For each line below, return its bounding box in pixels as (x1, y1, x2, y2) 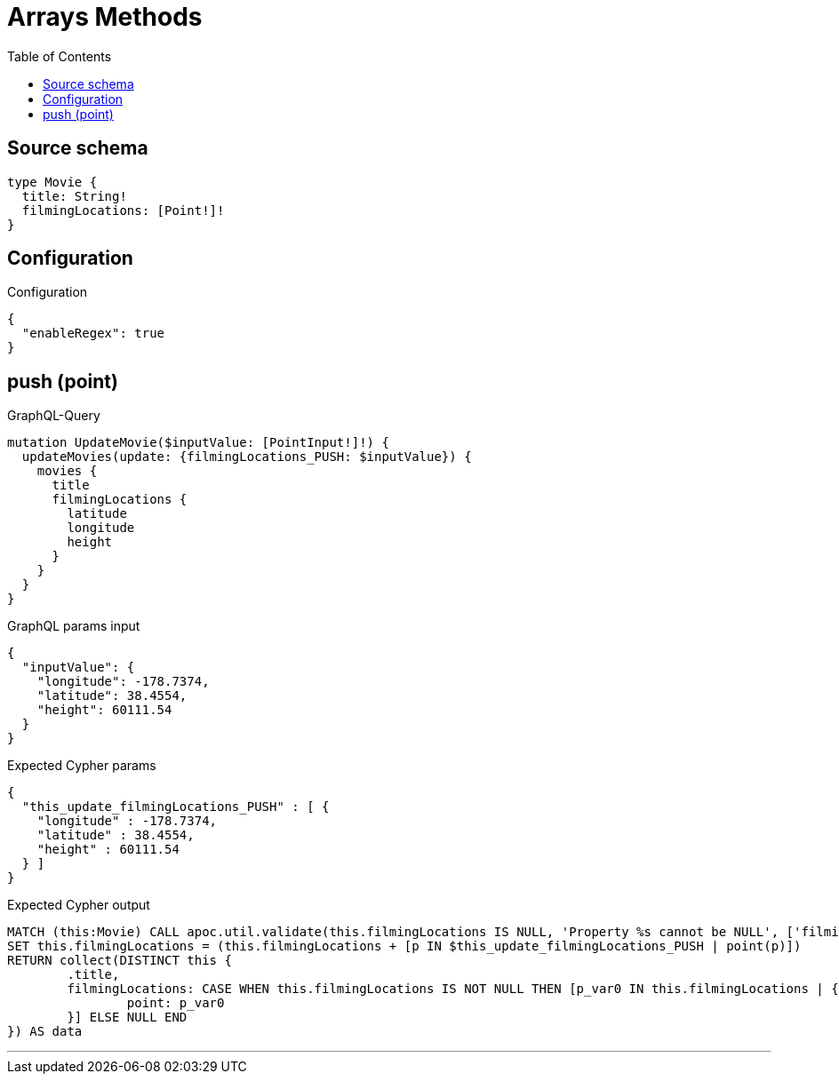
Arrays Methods (7, 2, 203, 32)
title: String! (21, 188, 127, 203)
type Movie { (7, 174, 98, 189)
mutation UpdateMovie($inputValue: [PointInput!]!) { (7, 435, 389, 450)
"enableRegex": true (21, 326, 165, 341)
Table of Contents (7, 48, 112, 64)
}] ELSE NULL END (67, 1010, 188, 1025)
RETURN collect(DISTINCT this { (7, 953, 232, 968)
